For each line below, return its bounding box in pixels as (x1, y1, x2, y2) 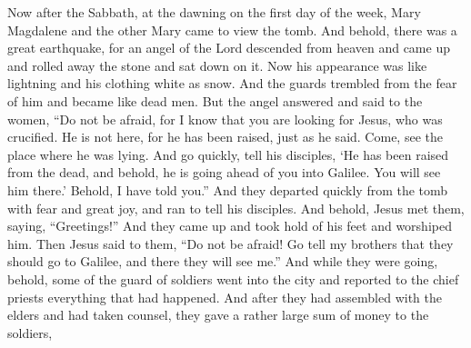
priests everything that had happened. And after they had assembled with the (7, 287, 443, 306)
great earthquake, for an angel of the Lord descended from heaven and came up (7, 38, 450, 57)
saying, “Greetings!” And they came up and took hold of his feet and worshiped (7, 216, 452, 235)
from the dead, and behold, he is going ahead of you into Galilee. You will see (7, 163, 441, 182)
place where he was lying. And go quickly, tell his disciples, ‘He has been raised (7, 144, 449, 164)
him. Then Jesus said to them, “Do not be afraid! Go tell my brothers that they (7, 234, 454, 253)
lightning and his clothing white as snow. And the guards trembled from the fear (7, 74, 457, 93)
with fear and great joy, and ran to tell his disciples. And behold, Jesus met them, (7, 198, 465, 217)
